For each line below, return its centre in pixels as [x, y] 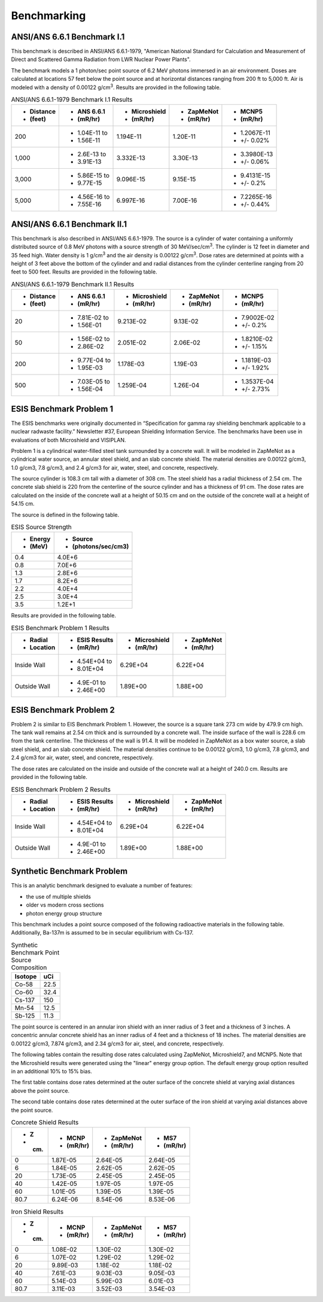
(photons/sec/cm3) [100, 546]
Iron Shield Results [37, 1212]
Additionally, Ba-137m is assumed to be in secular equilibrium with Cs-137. [102, 933]
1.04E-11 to [92, 133]
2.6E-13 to [92, 154]
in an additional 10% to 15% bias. [51, 1071]
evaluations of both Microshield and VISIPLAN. [68, 440]
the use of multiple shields [58, 896]
